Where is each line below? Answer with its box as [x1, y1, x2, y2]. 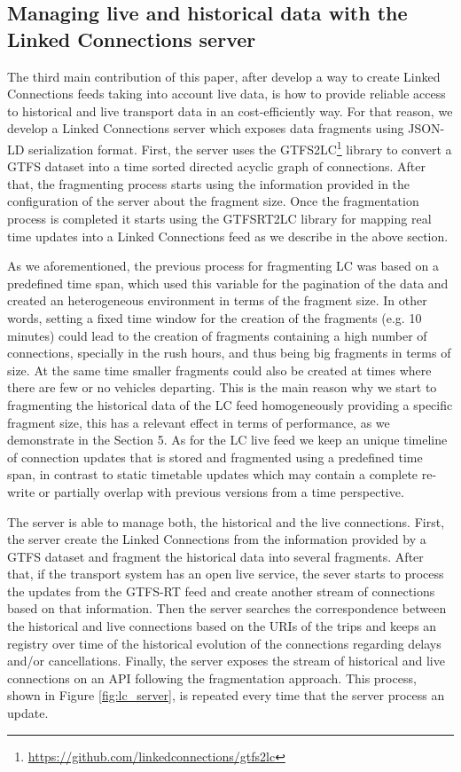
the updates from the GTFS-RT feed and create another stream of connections [7, 581, 435, 600]
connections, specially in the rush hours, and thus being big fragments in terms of [7, 343, 451, 362]
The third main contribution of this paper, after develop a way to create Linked [7, 67, 441, 85]
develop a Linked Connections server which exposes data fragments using [7, 119, 404, 138]
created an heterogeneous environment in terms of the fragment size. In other [7, 291, 427, 310]
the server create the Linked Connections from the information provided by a [7, 530, 426, 548]
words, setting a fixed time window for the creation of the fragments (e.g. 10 [7, 308, 422, 327]
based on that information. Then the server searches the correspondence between [7, 599, 447, 618]
